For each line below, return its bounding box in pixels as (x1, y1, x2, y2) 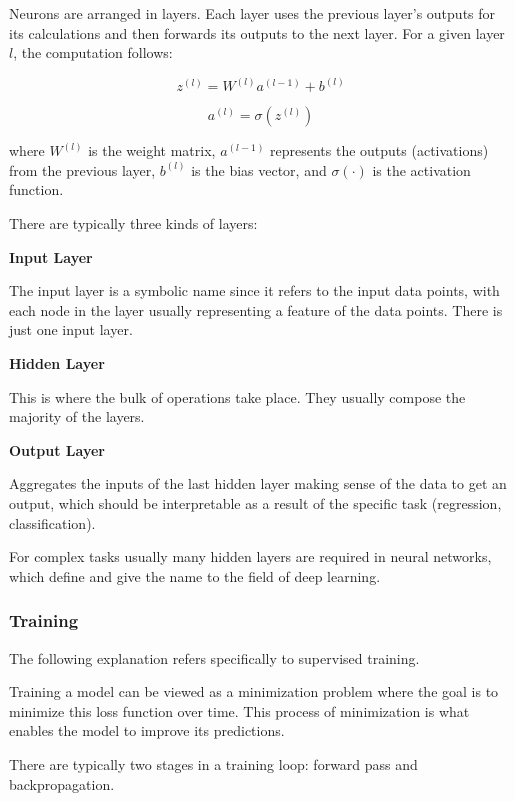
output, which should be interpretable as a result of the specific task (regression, (9, 492, 502, 513)
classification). (9, 512, 96, 533)
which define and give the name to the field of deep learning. (9, 565, 381, 586)
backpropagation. (9, 773, 115, 794)
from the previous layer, (9, 159, 156, 180)
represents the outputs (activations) (270, 140, 489, 161)
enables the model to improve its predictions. (9, 720, 285, 741)
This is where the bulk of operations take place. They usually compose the (9, 386, 466, 407)
